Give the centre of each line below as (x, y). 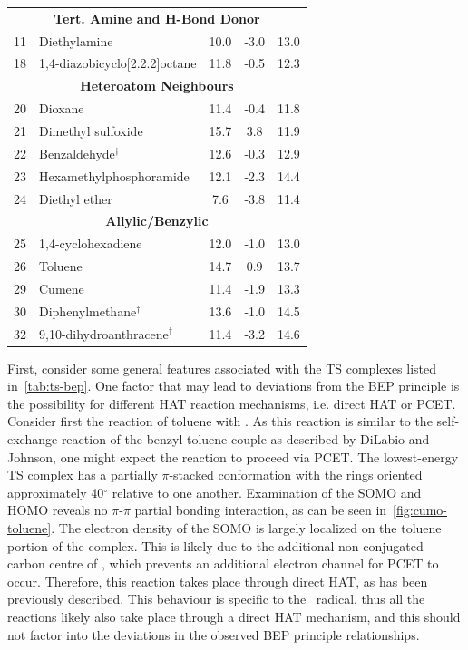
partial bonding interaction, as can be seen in (261, 510)
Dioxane (62, 108)
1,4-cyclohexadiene (91, 243)
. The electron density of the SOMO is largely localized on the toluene (246, 528)
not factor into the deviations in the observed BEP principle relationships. (214, 634)
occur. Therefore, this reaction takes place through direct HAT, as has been (218, 581)
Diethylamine (76, 40)
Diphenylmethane (88, 310)
